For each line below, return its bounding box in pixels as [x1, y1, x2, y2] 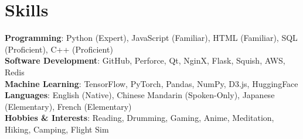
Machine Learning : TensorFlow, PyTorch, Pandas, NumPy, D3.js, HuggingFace [5, 77, 298, 89]
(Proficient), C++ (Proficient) [5, 43, 113, 55]
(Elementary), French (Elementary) [5, 100, 132, 112]
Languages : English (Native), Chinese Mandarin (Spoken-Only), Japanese [5, 89, 275, 101]
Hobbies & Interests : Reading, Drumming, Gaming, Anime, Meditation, [5, 112, 274, 124]
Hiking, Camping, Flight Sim [5, 123, 109, 135]
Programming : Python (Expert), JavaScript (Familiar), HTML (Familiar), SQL [5, 32, 298, 44]
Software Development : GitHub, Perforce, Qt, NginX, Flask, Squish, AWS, [5, 54, 285, 67]
